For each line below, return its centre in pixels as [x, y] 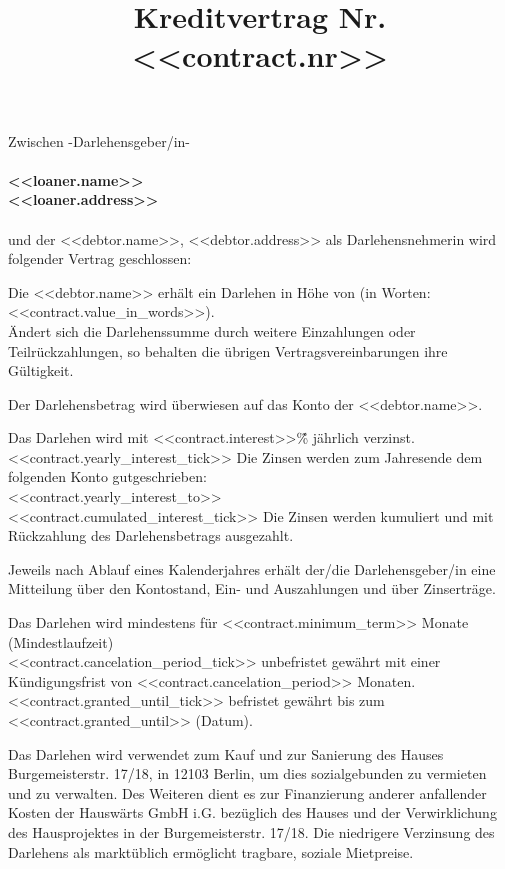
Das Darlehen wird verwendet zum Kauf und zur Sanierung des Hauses [226, 753]
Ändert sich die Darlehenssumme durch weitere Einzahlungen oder [212, 330]
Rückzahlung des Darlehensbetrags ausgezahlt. [151, 535]
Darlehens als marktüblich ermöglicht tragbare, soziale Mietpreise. [211, 851]
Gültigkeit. [41, 370]
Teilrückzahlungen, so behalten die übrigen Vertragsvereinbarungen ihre [228, 350]
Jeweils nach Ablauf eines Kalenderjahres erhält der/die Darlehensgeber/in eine [252, 568]
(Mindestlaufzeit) [61, 641]
